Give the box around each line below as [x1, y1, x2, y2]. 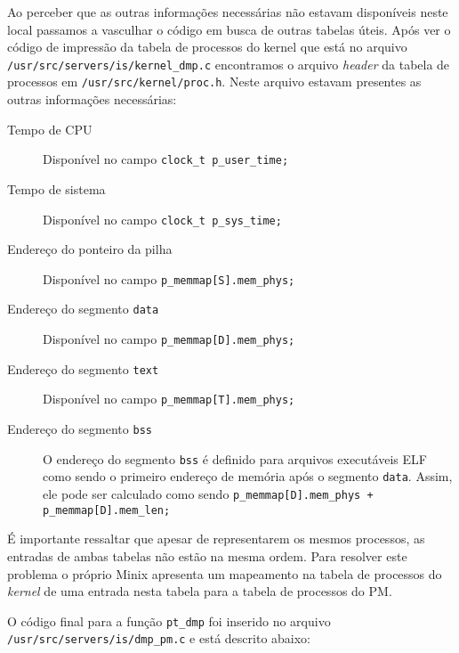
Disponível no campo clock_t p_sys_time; [43, 209, 282, 228]
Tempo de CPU [7, 119, 93, 138]
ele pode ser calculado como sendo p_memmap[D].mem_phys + [43, 485, 374, 503]
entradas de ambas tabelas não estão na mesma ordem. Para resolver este [7, 546, 407, 565]
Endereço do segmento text [7, 359, 159, 378]
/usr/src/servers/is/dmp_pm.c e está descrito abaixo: [7, 629, 311, 648]
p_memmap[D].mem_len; [43, 503, 171, 517]
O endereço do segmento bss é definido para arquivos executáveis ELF [43, 449, 427, 468]
